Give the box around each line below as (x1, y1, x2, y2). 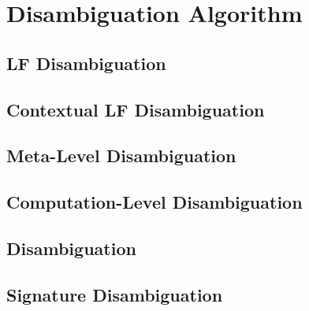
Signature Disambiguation (6, 282, 223, 306)
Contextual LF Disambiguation (6, 97, 265, 121)
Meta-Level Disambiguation (6, 143, 236, 168)
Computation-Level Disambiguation (6, 190, 303, 214)
